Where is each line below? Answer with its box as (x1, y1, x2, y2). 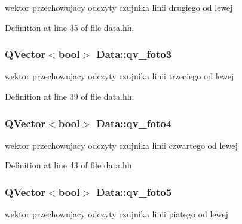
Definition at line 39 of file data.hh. (5, 90, 134, 102)
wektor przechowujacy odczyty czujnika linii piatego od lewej (5, 208, 228, 220)
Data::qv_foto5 (96, 184, 172, 199)
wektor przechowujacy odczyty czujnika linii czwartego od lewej (5, 139, 238, 151)
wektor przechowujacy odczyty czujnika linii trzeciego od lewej (5, 70, 234, 82)
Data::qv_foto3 (96, 47, 172, 62)
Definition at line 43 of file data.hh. (5, 159, 134, 171)
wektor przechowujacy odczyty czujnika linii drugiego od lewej (5, 1, 233, 13)
